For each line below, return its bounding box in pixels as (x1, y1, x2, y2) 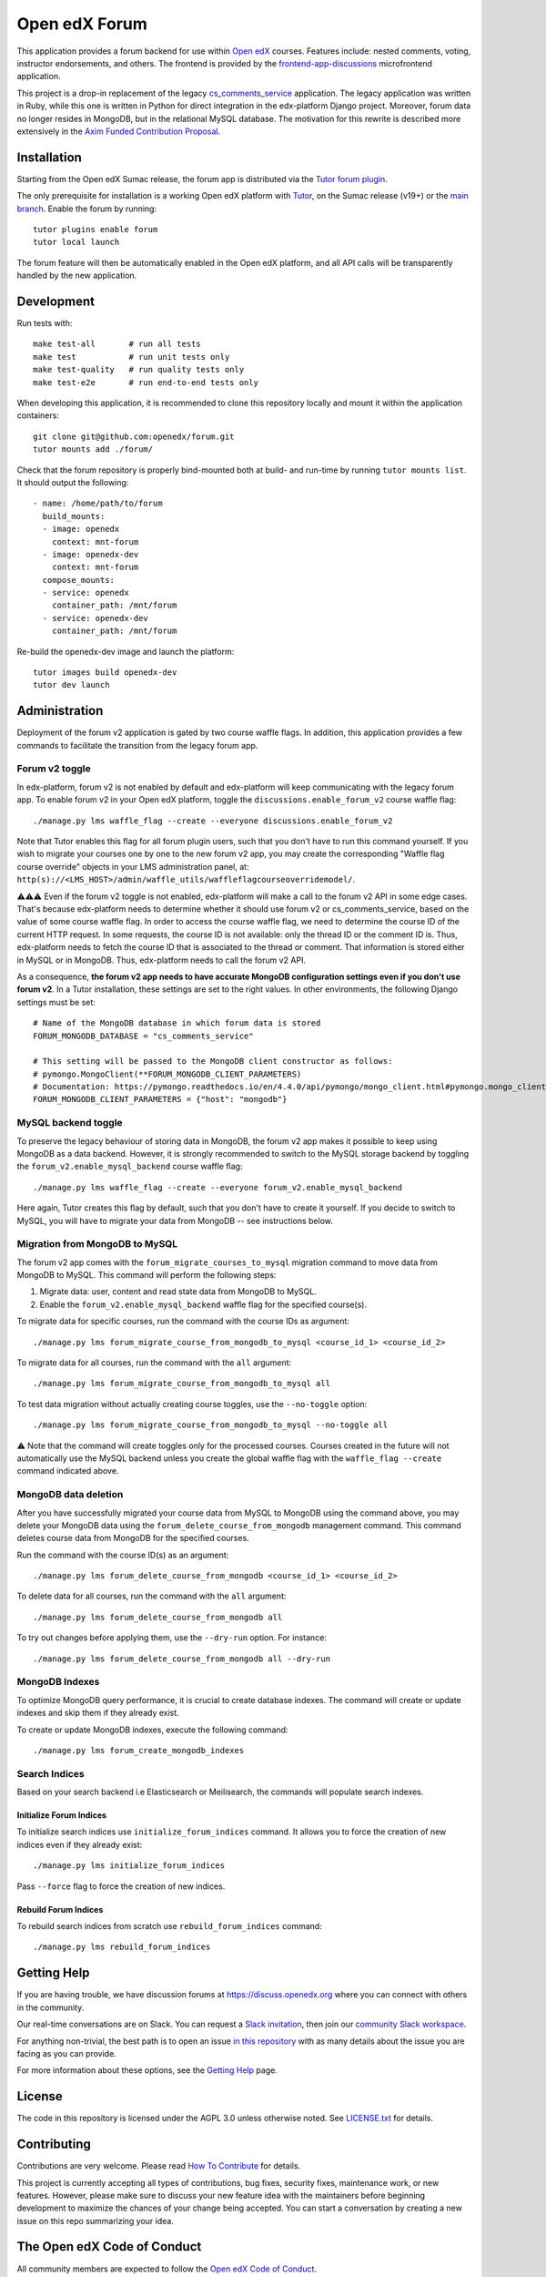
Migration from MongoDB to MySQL (16, 1238, 178, 1251)
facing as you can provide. (16, 2047, 117, 2058)
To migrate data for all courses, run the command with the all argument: (16, 1357, 292, 1368)
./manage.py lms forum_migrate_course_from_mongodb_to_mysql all (33, 1378, 331, 1389)
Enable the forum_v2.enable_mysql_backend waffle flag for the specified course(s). (39, 1299, 368, 1310)
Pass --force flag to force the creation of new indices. (16, 1881, 226, 1892)
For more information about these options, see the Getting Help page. (16, 2065, 278, 2076)
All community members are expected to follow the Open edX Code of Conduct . (16, 2263, 318, 2274)
